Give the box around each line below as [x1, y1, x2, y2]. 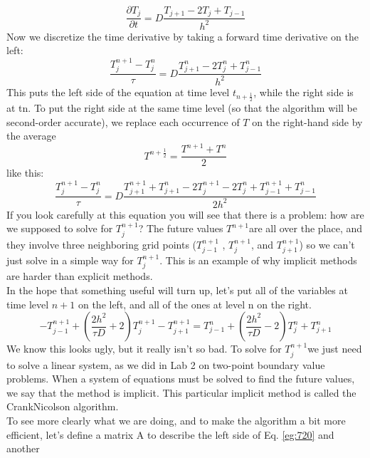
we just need [307, 341, 362, 356]
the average [6, 128, 56, 143]
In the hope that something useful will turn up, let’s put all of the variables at [6, 283, 348, 298]
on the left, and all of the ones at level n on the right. [78, 296, 312, 311]
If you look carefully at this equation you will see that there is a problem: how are [6, 207, 364, 222]
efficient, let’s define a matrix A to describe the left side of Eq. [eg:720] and [6, 427, 334, 442]
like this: [6, 165, 44, 180]
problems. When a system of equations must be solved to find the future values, [6, 371, 355, 386]
